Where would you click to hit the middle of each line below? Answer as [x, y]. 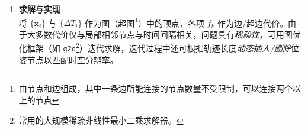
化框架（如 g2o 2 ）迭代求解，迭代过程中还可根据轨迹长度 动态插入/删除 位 [159, 47]
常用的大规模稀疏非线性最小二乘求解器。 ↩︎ [101, 120]
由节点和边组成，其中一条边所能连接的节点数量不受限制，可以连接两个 [155, 88]
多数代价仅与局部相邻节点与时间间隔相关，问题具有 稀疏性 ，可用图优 [168, 34]
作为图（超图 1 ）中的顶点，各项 [145, 22]
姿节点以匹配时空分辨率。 [68, 59]
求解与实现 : [41, 9]
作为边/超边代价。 [253, 23]
